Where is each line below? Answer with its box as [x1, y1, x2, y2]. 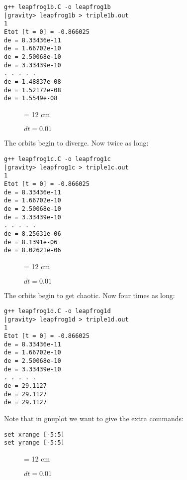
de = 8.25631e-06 [4, 230, 61, 237]
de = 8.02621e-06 [4, 247, 61, 254]
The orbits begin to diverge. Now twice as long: [4, 138, 149, 148]
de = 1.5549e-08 [4, 95, 58, 102]
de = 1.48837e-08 [4, 78, 61, 85]
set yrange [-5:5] [4, 439, 65, 447]
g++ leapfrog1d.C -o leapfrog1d [4, 308, 111, 315]
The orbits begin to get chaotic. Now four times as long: [4, 290, 175, 300]
